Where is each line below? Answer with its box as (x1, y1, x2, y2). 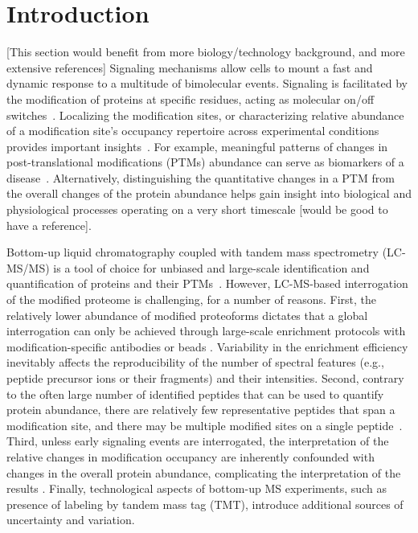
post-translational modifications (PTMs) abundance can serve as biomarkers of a (6, 154, 404, 170)
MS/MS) (6, 259, 50, 276)
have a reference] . (6, 216, 92, 233)
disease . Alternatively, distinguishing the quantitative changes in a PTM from (6, 169, 395, 186)
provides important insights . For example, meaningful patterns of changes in (6, 137, 388, 154)
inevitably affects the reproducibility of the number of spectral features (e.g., (6, 354, 384, 371)
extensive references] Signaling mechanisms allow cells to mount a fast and (6, 59, 373, 76)
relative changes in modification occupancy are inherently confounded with (6, 448, 375, 465)
